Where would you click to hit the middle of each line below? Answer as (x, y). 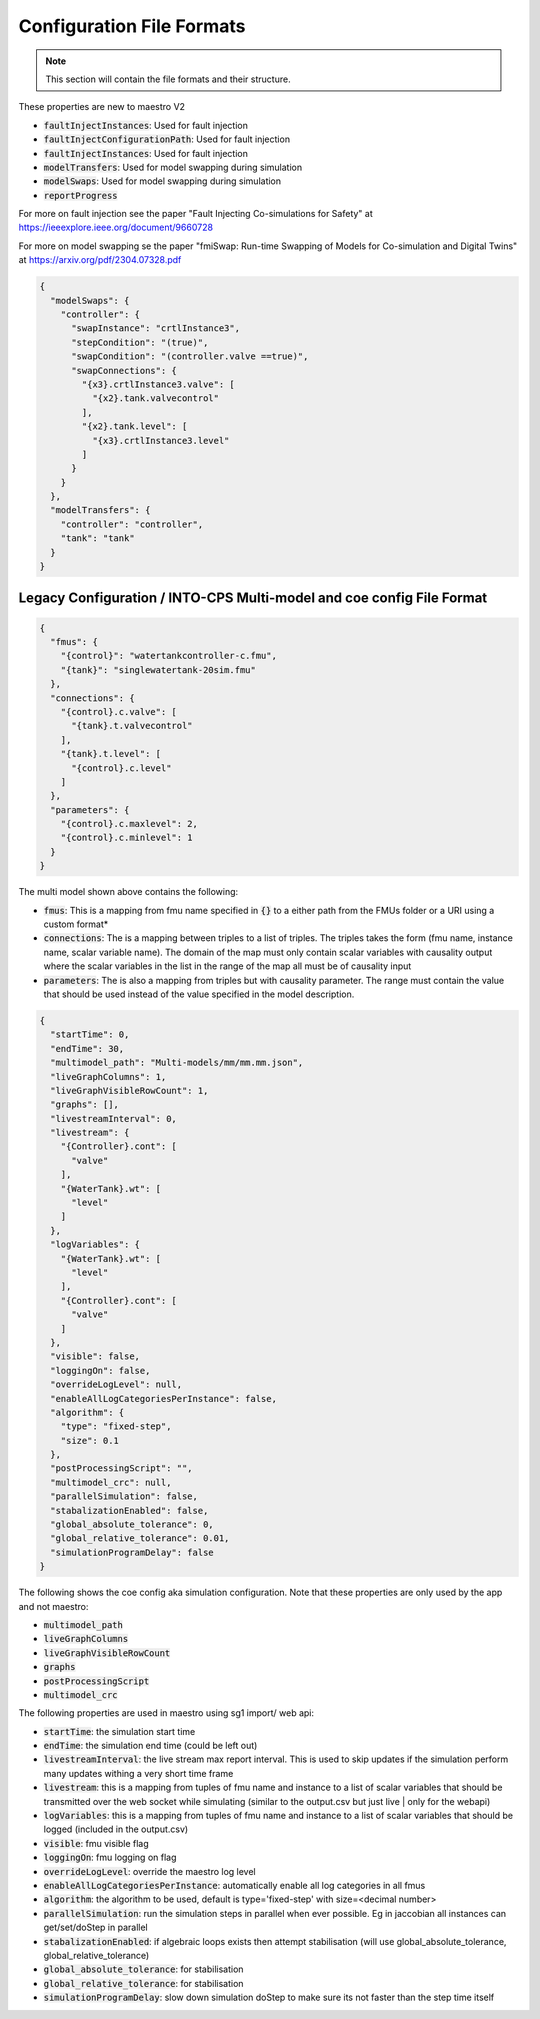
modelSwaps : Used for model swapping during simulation (162, 181)
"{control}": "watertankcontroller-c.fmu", (168, 656)
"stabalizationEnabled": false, (129, 1510)
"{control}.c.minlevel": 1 (127, 838)
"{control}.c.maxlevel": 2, (129, 824)
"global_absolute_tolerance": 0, (132, 1524)
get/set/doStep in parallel (96, 1927)
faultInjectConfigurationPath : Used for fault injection (166, 139)
